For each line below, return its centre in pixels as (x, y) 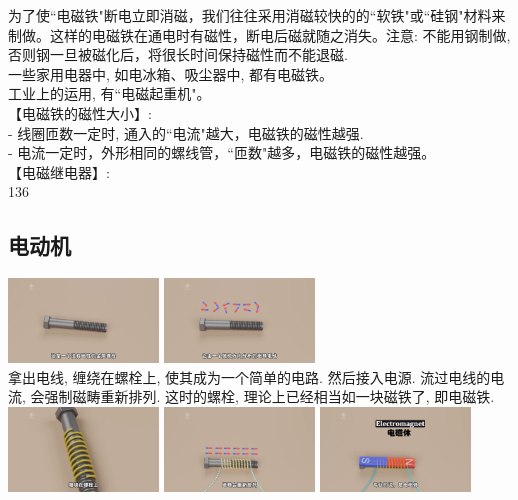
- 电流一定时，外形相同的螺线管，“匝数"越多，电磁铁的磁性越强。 (222, 152)
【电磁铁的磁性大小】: (80, 112)
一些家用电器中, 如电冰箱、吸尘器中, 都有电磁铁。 (171, 73)
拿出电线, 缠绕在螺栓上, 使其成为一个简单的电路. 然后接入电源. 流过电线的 (249, 376)
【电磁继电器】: (59, 171)
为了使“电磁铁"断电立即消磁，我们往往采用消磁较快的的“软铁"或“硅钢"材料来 (257, 15)
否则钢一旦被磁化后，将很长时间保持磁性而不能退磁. (178, 54)
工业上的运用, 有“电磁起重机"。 (109, 93)
